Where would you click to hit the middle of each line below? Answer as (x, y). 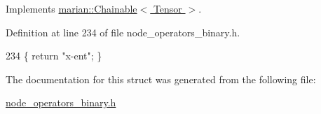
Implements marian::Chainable (71, 8)
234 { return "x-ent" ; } (54, 56)
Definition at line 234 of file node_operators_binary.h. (123, 32)
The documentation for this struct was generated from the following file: (161, 79)
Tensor (168, 8)
